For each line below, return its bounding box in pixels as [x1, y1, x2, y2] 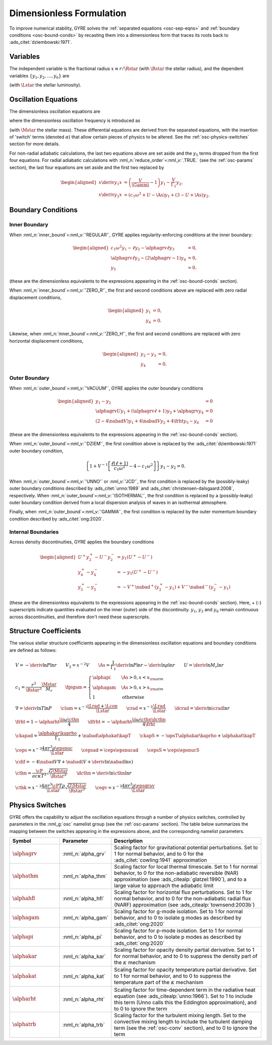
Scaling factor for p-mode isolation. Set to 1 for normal [114, 927, 243, 934]
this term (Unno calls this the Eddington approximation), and [114, 999, 257, 1006]
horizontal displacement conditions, [9, 338, 84, 344]
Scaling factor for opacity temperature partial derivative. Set [114, 966, 257, 973]
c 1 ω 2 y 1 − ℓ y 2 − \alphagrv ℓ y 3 [111, 244, 175, 252]
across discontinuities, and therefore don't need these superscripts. [9, 614, 151, 620]
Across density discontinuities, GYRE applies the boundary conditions [9, 539, 154, 545]
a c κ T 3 [32, 772, 47, 778]
